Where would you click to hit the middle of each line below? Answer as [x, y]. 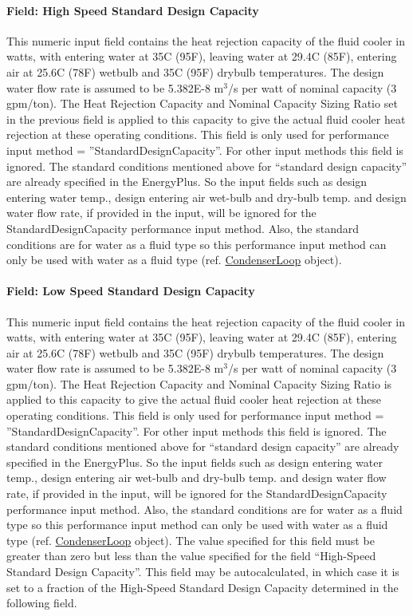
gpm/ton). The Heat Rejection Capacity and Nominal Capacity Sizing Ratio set [202, 103]
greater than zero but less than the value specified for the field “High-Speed [191, 556]
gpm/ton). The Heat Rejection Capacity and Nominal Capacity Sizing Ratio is [199, 383]
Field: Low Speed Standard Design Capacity [131, 291]
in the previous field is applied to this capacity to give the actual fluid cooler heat [206, 118]
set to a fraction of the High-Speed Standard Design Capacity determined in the [203, 587]
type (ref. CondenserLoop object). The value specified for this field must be [191, 540]
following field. [42, 603]
